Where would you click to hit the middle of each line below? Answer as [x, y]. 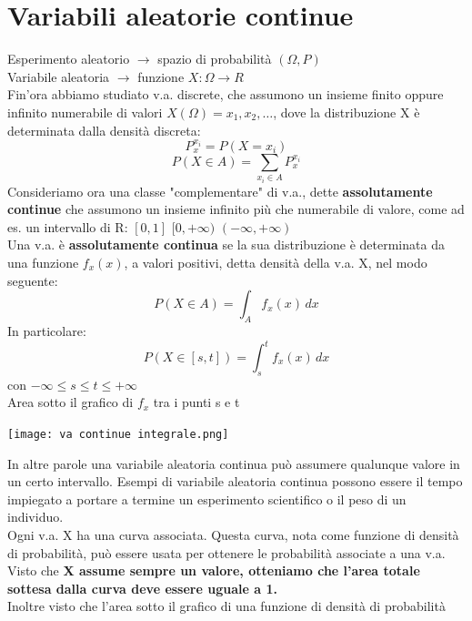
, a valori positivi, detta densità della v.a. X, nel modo [276, 262]
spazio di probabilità [215, 59]
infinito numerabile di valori [85, 112]
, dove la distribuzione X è [346, 112]
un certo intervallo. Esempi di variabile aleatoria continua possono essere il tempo [235, 481]
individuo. [35, 517]
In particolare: [47, 330]
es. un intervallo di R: [68, 226]
